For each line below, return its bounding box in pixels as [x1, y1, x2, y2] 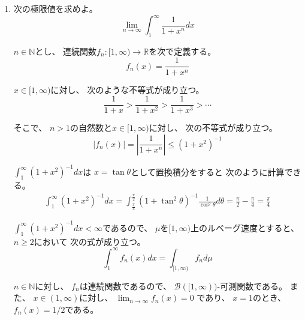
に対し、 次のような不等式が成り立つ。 [50, 83, 204, 95]
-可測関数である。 [217, 279, 288, 292]
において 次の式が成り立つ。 [34, 235, 146, 247]
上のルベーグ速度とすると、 [190, 221, 299, 234]
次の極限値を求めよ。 [13, 2, 98, 14]
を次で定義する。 [149, 44, 216, 57]
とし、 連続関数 [35, 44, 97, 57]
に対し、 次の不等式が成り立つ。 [149, 121, 277, 134]
